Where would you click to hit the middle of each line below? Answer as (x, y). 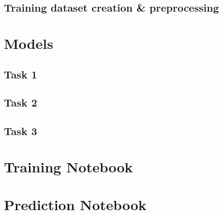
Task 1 (21, 74)
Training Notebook (68, 166)
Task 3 (21, 131)
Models (29, 43)
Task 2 (21, 102)
